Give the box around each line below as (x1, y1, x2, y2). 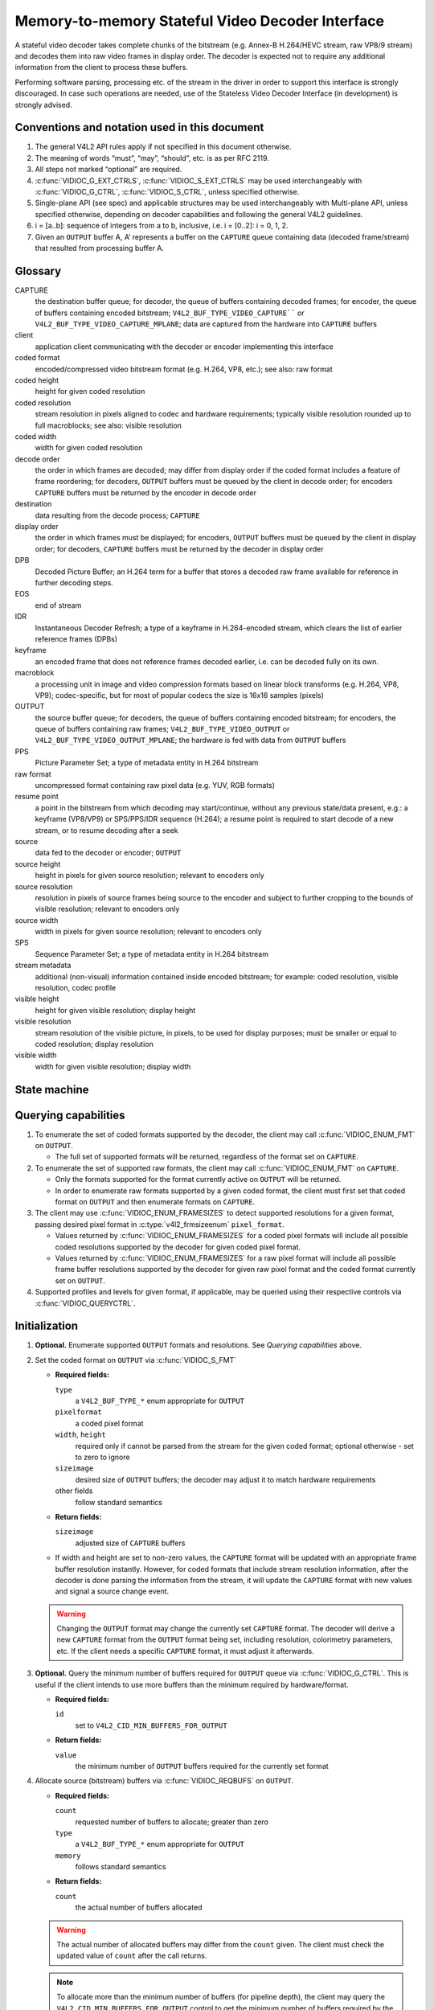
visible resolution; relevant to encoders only (35, 904, 180, 914)
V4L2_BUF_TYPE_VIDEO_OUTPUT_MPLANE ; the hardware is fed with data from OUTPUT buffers (35, 736, 346, 745)
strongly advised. (14, 100, 72, 109)
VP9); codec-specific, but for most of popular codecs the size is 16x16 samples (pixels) (35, 690, 325, 699)
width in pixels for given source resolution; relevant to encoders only (35, 927, 263, 937)
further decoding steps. (35, 577, 114, 587)
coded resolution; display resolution (35, 1040, 154, 1048)
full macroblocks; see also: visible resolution (35, 420, 182, 430)
